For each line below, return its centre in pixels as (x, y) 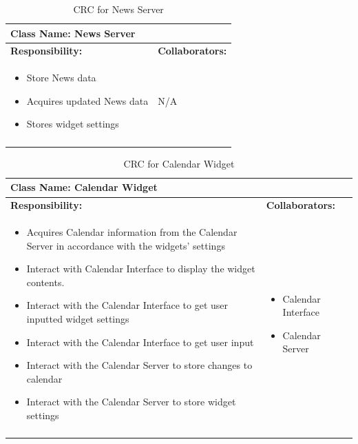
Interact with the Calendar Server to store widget (131, 402)
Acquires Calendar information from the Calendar (132, 232)
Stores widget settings (73, 124)
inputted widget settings (78, 319)
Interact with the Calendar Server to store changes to (139, 365)
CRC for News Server (118, 9)
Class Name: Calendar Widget (84, 187)
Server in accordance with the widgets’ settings (126, 245)
